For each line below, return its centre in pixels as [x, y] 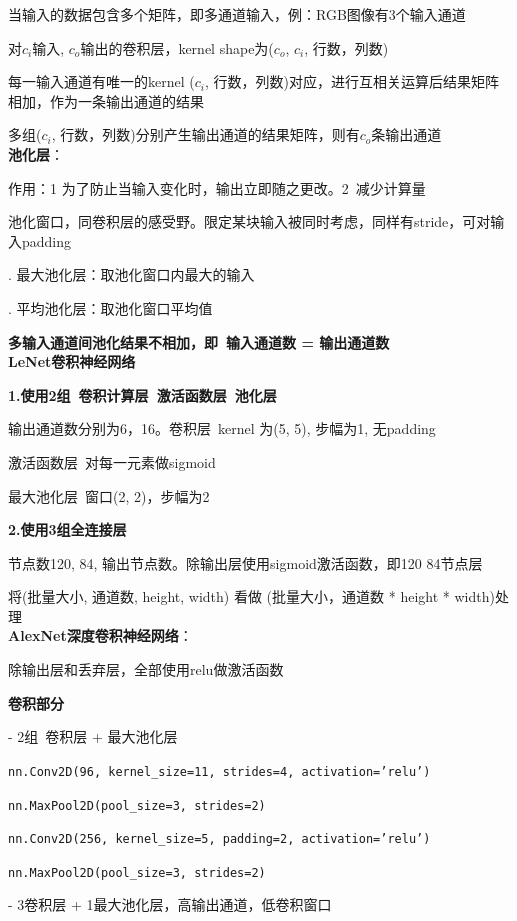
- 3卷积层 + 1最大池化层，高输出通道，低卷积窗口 [170, 904]
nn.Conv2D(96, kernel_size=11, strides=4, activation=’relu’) [219, 771]
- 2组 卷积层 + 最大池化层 [93, 736]
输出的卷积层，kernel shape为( [177, 47]
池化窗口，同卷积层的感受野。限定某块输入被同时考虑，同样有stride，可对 [249, 221]
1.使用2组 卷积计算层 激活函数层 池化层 [142, 394]
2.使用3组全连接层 [67, 529]
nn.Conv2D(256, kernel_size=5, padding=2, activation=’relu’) [219, 839]
